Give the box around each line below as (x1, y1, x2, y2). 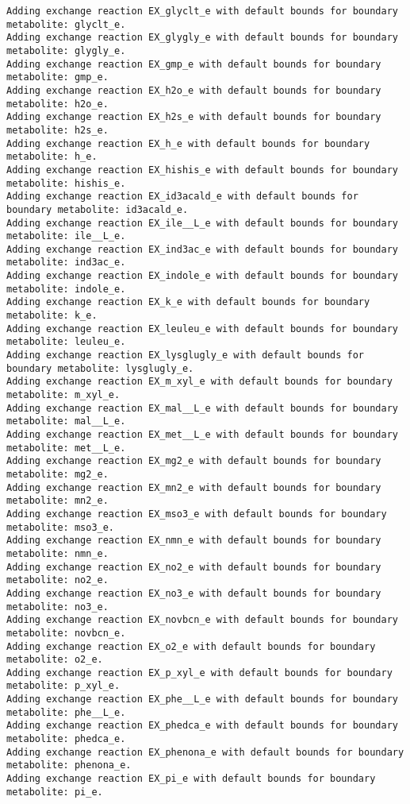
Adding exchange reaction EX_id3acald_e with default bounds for (6, 191, 358, 203)
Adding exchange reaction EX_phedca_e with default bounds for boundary (6, 720, 398, 732)
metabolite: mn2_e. (6, 495, 109, 507)
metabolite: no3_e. (6, 601, 109, 613)
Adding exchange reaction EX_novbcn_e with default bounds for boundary (6, 614, 398, 626)
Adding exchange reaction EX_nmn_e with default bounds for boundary (6, 535, 381, 547)
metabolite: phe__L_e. (6, 706, 126, 718)
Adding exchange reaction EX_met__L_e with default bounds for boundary (6, 429, 398, 440)
